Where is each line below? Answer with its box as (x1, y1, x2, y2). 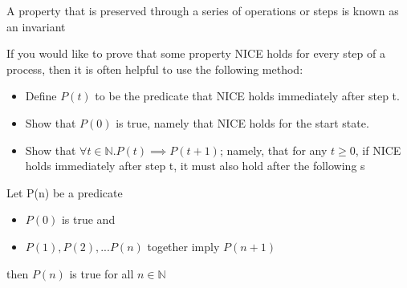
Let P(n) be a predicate (6, 184, 123, 201)
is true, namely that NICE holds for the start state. (116, 114, 369, 131)
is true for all (69, 265, 134, 282)
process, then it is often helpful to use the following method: (6, 60, 303, 77)
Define (25, 87, 57, 104)
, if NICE (355, 141, 401, 158)
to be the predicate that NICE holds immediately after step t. (95, 87, 400, 104)
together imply (147, 237, 220, 254)
